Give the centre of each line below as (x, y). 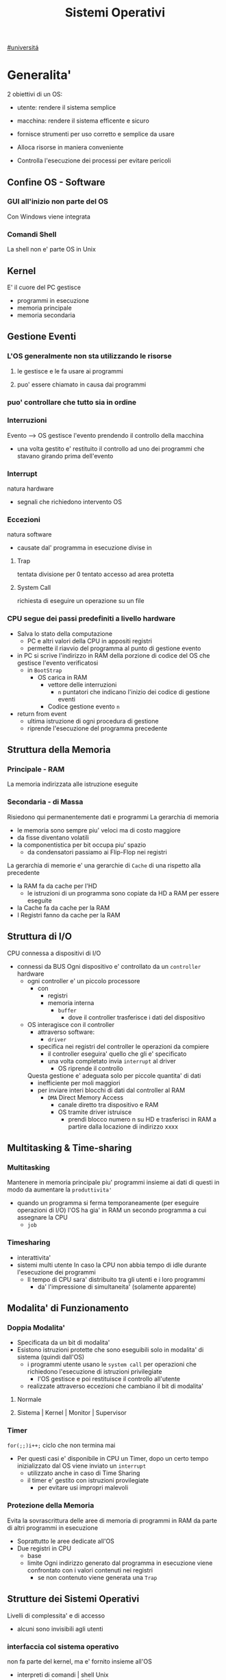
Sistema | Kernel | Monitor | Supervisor (72, 1413)
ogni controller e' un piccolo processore (84, 980)
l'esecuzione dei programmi (56, 1272)
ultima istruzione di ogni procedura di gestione (93, 721)
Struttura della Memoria (59, 750)
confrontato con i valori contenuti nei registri (90, 1570)
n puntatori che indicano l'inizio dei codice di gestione (134, 692)
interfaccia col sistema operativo (63, 1646)
